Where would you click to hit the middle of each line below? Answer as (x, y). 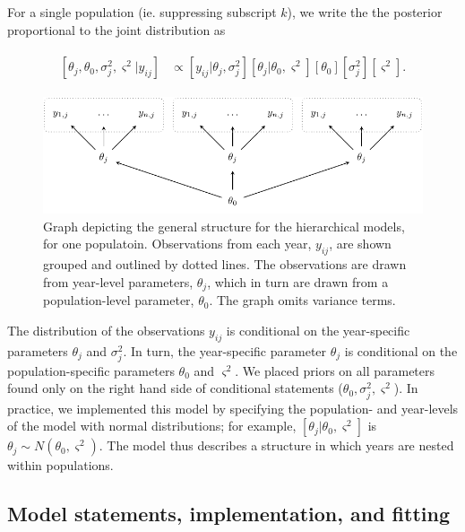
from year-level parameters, (118, 281)
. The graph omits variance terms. (302, 300)
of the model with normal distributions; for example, (152, 426)
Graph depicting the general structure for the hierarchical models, (224, 226)
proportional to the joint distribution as (116, 29)
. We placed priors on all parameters (335, 370)
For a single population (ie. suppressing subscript (142, 12)
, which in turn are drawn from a (298, 281)
